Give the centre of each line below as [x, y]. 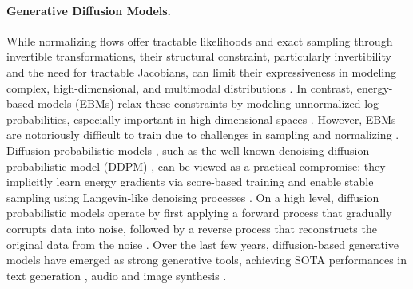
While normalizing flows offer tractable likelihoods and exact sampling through [200, 40]
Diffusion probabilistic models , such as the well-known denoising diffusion [188, 150]
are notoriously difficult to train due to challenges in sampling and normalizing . [203, 135]
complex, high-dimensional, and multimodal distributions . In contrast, [180, 87]
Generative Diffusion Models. [89, 10]
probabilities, [38, 119]
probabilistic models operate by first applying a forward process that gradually [199, 213]
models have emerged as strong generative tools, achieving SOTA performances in [207, 260]
